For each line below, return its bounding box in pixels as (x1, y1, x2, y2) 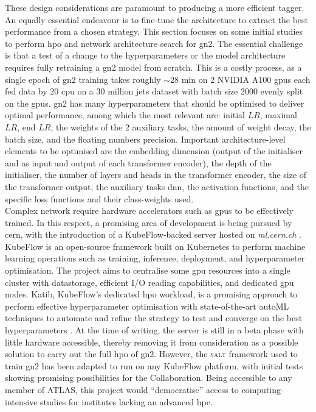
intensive (5, 395, 38, 408)
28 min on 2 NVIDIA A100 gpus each (170, 73, 311, 85)
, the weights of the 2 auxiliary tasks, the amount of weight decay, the (50, 120, 311, 133)
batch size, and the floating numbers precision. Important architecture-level (5, 132, 286, 145)
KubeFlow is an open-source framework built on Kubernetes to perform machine (5, 240, 306, 252)
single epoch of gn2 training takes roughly (5, 73, 161, 85)
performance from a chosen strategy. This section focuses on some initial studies (5, 25, 303, 38)
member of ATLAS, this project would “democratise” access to (5, 383, 239, 396)
